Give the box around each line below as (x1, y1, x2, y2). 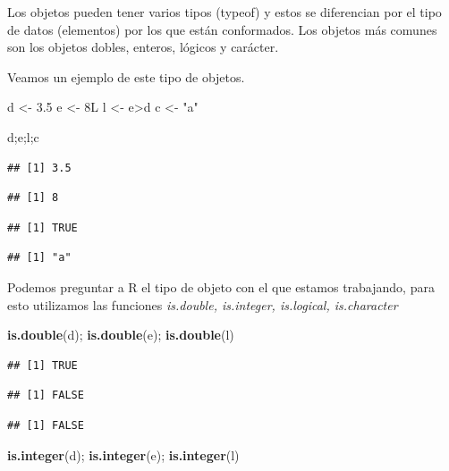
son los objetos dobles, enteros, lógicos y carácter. (7, 38, 279, 56)
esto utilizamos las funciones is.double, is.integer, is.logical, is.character (7, 295, 398, 314)
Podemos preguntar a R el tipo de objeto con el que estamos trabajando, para (7, 277, 435, 296)
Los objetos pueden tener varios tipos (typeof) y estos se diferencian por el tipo (7, 3, 442, 21)
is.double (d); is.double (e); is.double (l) (7, 325, 234, 344)
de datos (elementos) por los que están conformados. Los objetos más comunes (7, 20, 437, 38)
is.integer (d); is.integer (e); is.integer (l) (7, 445, 240, 464)
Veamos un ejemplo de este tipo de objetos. (7, 67, 245, 86)
